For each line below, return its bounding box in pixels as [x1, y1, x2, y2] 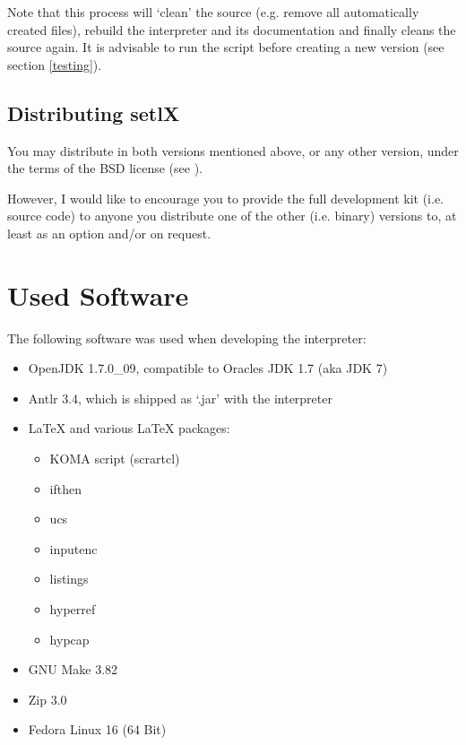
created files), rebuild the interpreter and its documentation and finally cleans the [7, 20, 456, 39]
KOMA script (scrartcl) [49, 449, 180, 468]
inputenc [49, 539, 98, 558]
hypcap [49, 629, 90, 648]
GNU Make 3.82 [28, 660, 118, 679]
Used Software [7, 276, 189, 313]
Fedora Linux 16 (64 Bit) [28, 720, 167, 739]
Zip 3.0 [28, 689, 67, 708]
